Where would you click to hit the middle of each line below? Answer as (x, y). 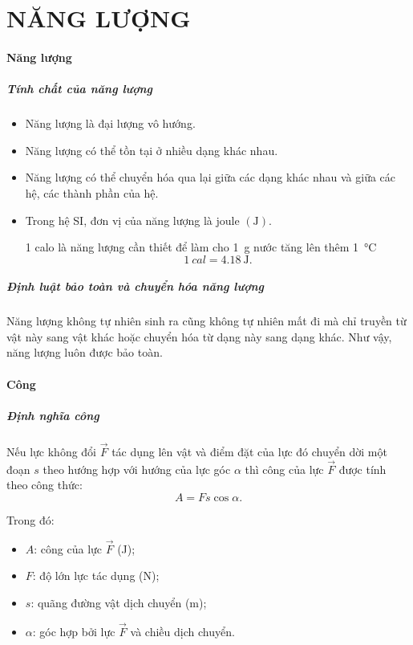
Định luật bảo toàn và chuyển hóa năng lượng (136, 286)
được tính (362, 469)
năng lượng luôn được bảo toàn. (85, 352)
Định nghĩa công (53, 415)
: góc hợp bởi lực (74, 631)
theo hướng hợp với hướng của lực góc (137, 469)
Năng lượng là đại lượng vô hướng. (110, 123)
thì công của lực (284, 469)
